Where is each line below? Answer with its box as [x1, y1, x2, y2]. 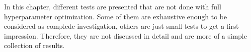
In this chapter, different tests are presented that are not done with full [4, 1, 221, 11]
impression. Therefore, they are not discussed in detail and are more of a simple [4, 30, 247, 41]
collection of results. [4, 40, 65, 51]
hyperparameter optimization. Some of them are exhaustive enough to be [4, 11, 227, 21]
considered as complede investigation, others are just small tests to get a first [4, 21, 239, 31]
